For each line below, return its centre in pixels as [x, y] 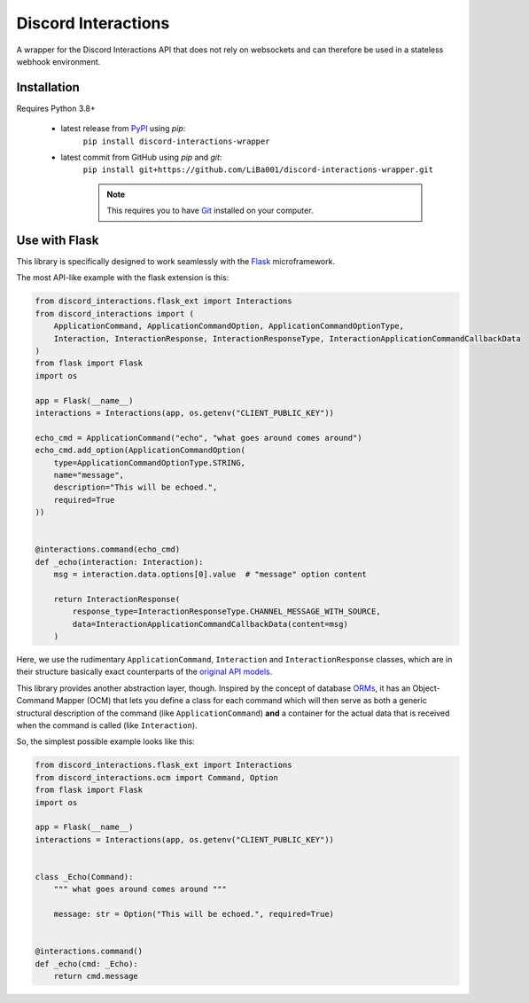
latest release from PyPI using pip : [123, 129]
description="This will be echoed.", [136, 487]
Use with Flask [58, 240]
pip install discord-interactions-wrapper [176, 141]
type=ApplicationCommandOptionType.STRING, [149, 462]
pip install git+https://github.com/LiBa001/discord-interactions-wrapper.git [258, 170]
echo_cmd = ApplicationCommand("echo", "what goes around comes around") [198, 438]
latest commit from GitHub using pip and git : [141, 157]
